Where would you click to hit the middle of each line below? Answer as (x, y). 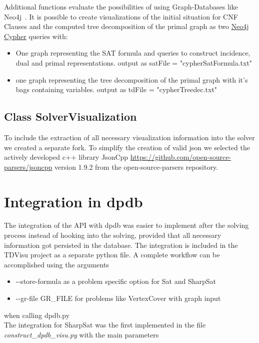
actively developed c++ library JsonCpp (66, 157)
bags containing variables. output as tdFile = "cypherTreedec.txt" (116, 89)
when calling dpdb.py (37, 315)
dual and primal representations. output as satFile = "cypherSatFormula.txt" (134, 62)
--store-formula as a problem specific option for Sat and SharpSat (116, 281)
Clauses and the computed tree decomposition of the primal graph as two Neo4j (126, 26)
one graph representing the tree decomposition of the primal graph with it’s (132, 79)
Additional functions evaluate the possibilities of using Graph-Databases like (121, 7)
